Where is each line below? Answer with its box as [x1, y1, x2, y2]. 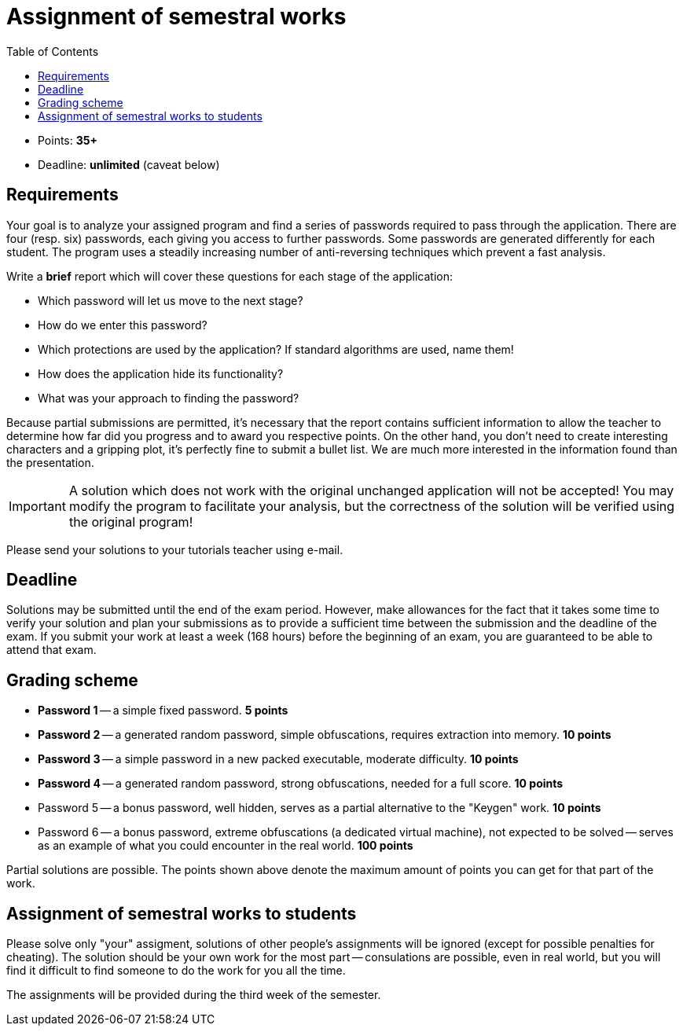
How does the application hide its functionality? [38, 366, 284, 380]
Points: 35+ [38, 133, 97, 147]
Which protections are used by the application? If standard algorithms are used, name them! [38, 342, 514, 356]
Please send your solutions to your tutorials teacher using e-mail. [6, 542, 343, 556]
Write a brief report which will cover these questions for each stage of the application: [6, 269, 453, 283]
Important [9, 498, 66, 514]
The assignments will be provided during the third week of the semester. [6, 988, 381, 1002]
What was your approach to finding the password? [38, 391, 299, 405]
